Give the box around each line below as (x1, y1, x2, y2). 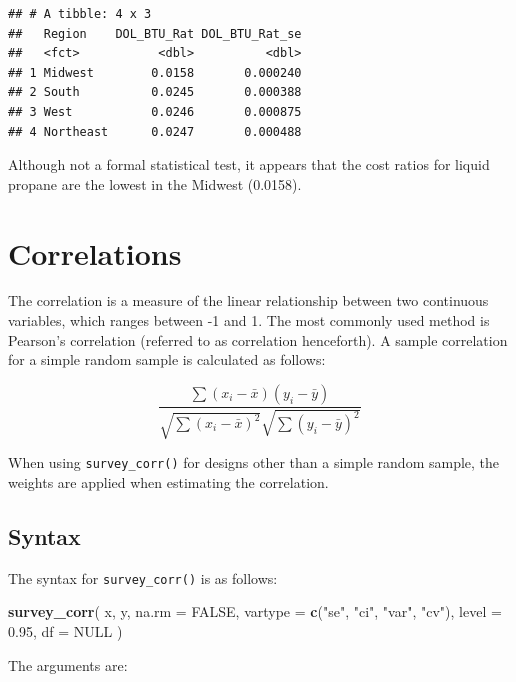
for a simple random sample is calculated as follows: (8, 349, 326, 370)
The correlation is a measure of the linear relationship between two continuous (8, 290, 489, 311)
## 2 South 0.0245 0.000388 (8, 85, 302, 100)
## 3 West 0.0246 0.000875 (8, 104, 302, 119)
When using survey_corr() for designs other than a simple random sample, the (8, 452, 500, 473)
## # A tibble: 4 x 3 (8, 7, 152, 21)
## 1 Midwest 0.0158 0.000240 (8, 65, 302, 80)
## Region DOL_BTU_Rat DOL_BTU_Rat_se (8, 26, 302, 41)
